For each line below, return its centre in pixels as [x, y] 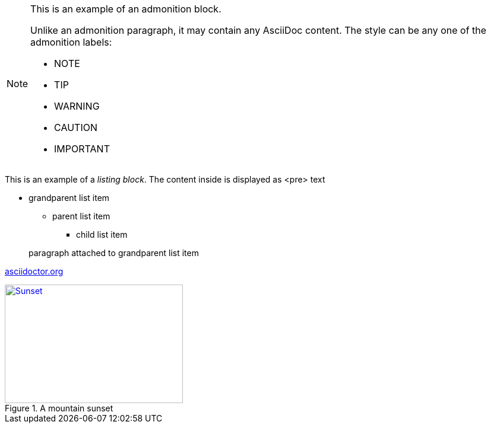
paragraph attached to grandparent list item [114, 253]
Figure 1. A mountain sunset [59, 408]
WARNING [77, 106]
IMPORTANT [82, 149]
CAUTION [76, 127]
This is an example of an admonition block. [126, 9]
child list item [102, 234]
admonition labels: [71, 42]
